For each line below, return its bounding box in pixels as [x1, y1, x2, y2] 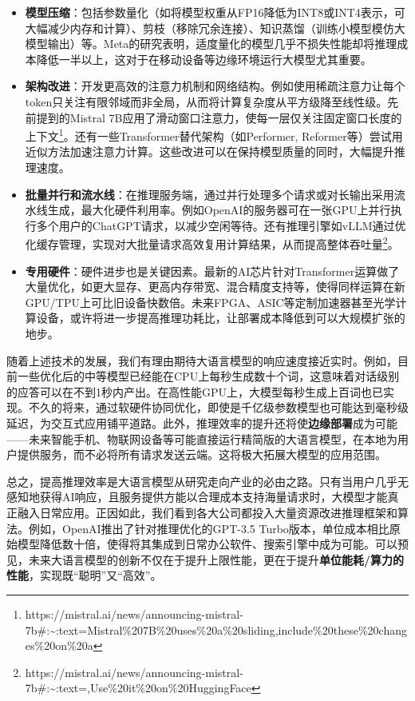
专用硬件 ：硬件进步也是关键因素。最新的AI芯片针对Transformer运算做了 [25, 262, 400, 279]
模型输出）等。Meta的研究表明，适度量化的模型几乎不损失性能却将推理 [25, 35, 397, 52]
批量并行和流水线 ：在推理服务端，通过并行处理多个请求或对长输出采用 [25, 185, 394, 202]
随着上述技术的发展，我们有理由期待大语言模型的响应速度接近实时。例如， [6, 352, 397, 368]
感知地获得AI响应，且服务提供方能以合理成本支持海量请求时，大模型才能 [6, 488, 388, 505]
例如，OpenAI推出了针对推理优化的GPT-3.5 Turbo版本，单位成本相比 [28, 520, 389, 536]
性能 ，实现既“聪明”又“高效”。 [6, 567, 162, 584]
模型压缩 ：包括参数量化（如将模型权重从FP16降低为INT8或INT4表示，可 [25, 4, 405, 20]
